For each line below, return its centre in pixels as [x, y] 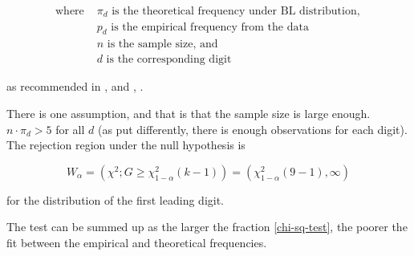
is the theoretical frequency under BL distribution [234, 12]
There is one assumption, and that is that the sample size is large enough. [189, 113]
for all [70, 129]
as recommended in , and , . [75, 86]
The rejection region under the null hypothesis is [126, 145]
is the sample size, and [162, 45]
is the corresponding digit [169, 60]
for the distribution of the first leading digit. [115, 199]
